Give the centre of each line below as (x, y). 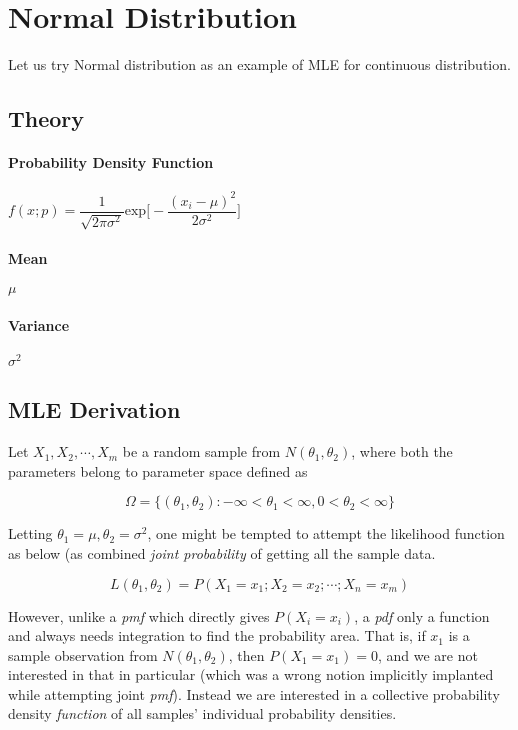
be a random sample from (201, 451)
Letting (30, 533)
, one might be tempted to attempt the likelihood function (326, 533)
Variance (39, 324)
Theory (46, 118)
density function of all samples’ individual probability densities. (202, 713)
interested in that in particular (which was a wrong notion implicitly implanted (251, 674)
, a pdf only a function (422, 615)
